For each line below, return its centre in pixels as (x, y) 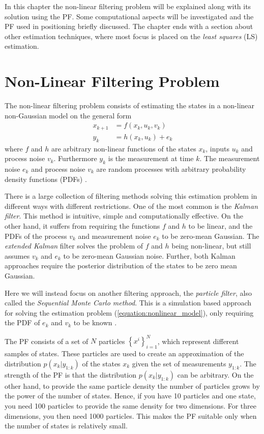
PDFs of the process (36, 236)
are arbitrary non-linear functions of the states (124, 148)
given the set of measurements (179, 363)
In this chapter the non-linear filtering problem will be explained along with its (128, 6)
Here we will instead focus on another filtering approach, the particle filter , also (128, 292)
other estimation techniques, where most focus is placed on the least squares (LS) (131, 36)
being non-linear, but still (211, 246)
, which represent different (198, 341)
